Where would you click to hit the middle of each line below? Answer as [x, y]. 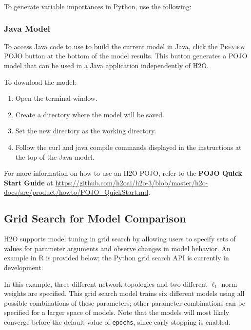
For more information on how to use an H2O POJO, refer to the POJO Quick [123, 173]
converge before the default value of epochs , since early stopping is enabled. [117, 321]
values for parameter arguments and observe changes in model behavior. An [117, 248]
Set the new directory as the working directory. [86, 131]
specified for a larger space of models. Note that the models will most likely [117, 312]
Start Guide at [29, 182]
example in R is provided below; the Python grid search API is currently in [116, 258]
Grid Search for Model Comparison [95, 218]
